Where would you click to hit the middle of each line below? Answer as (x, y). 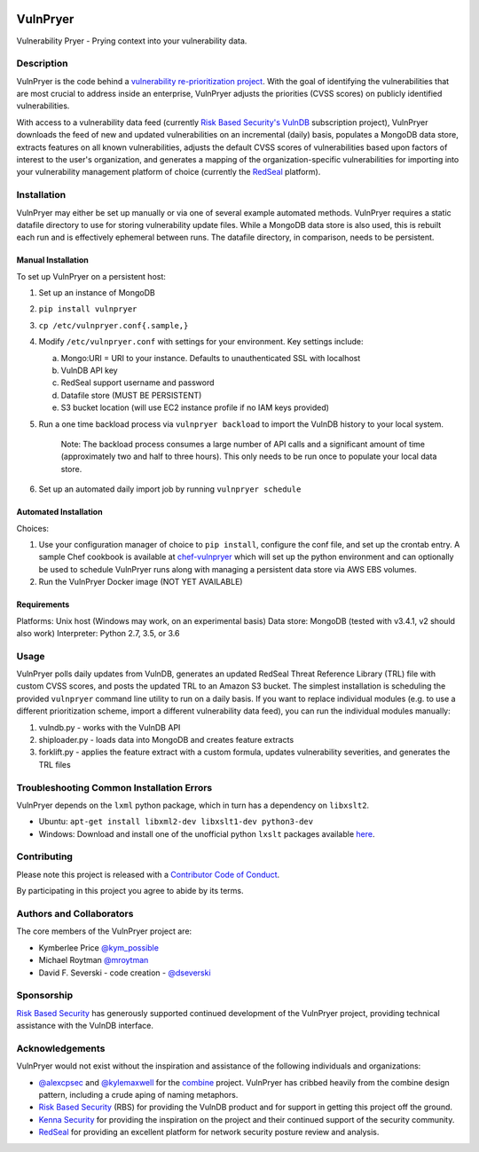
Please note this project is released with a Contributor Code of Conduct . (148, 874)
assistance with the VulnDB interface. (85, 1026)
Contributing (44, 856)
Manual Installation (52, 260)
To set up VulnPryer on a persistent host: (91, 276)
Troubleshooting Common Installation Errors (114, 787)
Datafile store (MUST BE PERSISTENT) (131, 395)
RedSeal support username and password (137, 383)
